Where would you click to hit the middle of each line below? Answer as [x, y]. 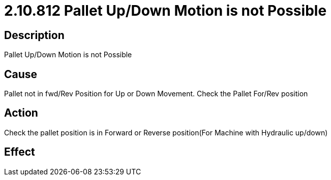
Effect [20, 152]
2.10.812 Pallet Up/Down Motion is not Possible [165, 11]
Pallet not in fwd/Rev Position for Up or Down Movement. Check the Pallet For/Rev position [156, 94]
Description [34, 35]
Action [21, 113]
